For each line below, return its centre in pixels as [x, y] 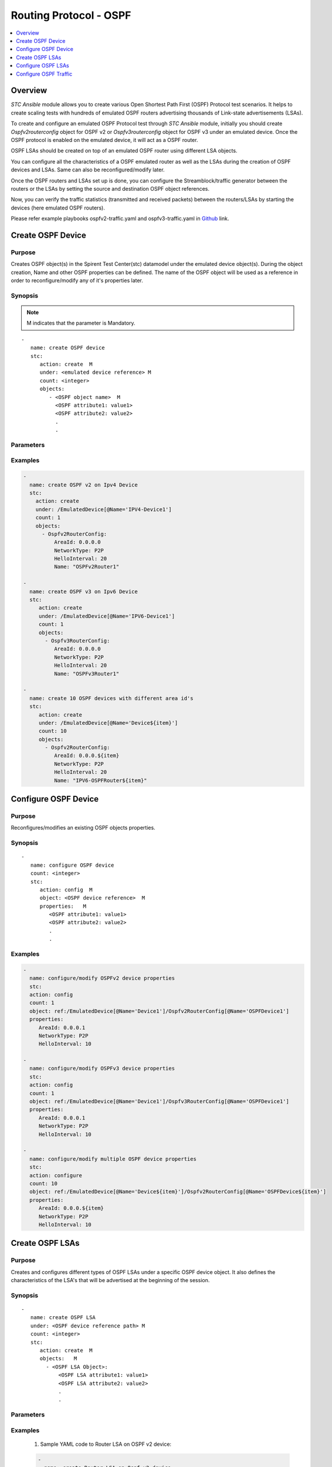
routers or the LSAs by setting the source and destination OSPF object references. [110, 188]
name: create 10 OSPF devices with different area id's [111, 698]
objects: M [58, 1359]
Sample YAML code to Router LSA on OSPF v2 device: [106, 1444]
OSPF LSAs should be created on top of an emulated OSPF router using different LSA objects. [124, 151]
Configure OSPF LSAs [43, 66]
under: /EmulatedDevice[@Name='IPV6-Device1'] [107, 616]
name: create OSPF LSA [63, 1318]
